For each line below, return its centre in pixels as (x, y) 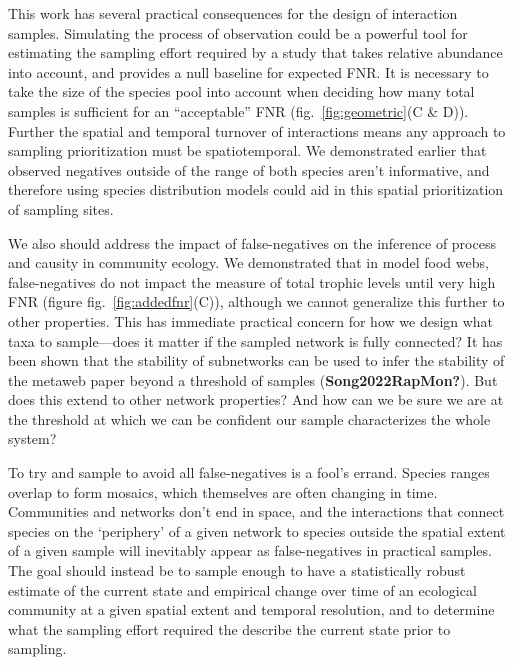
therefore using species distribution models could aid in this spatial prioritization (256, 189)
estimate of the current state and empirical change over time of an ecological (242, 589)
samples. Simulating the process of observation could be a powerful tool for (238, 32)
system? (32, 438)
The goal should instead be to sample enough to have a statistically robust (237, 570)
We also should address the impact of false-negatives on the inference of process (252, 242)
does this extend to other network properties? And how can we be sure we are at (256, 399)
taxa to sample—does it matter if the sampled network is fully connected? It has (255, 340)
